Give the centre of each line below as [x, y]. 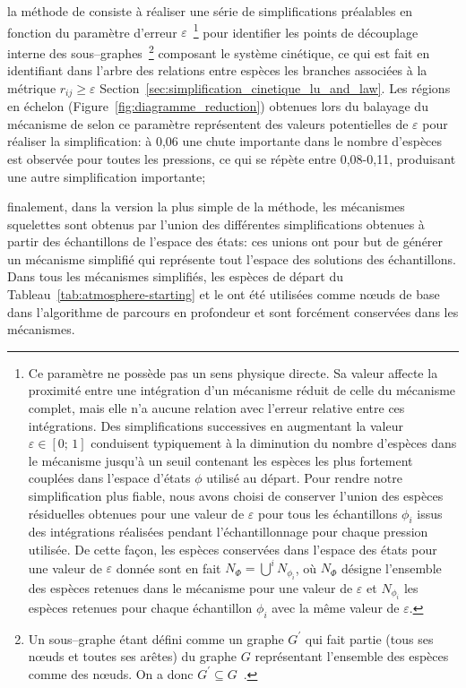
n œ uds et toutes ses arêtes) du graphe [133, 656]
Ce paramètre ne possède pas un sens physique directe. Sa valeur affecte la [233, 372]
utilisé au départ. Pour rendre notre [304, 478]
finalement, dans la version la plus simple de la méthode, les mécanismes [206, 206]
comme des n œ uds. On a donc [111, 673]
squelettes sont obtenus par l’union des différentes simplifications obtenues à [216, 224]
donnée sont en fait [168, 568]
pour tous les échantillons [328, 513]
